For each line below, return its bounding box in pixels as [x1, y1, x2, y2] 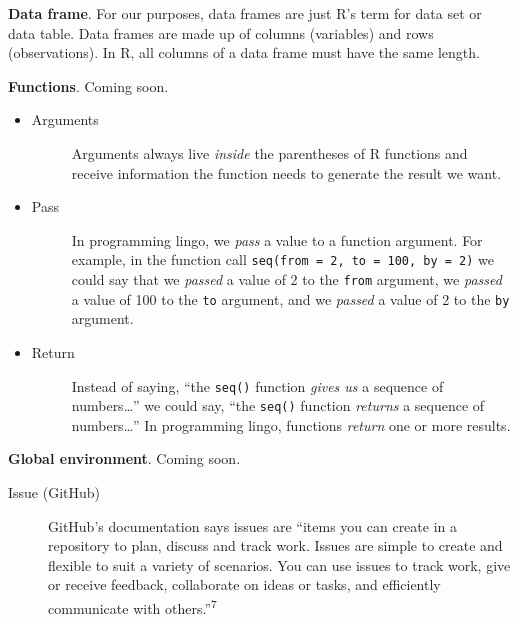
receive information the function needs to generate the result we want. [71, 162, 502, 183]
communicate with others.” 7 [48, 594, 217, 618]
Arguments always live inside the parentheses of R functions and [71, 142, 468, 163]
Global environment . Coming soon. [8, 448, 241, 469]
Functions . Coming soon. [8, 75, 169, 96]
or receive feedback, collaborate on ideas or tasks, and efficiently [48, 574, 441, 595]
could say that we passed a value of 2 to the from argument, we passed [71, 269, 502, 289]
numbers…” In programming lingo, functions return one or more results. [71, 414, 511, 435]
